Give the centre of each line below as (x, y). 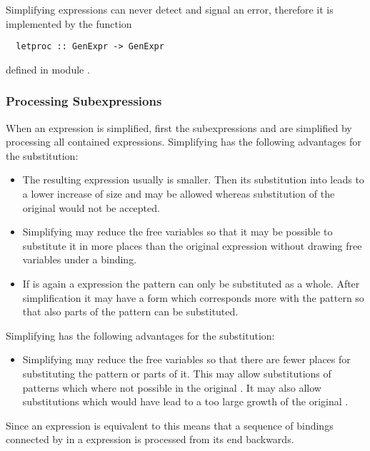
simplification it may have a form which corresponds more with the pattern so (193, 297)
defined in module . (48, 69)
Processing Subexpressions (84, 101)
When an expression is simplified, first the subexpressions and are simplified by (179, 127)
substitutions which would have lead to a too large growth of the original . (185, 401)
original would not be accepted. (91, 207)
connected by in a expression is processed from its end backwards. (150, 439)
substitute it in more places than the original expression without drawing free (192, 245)
